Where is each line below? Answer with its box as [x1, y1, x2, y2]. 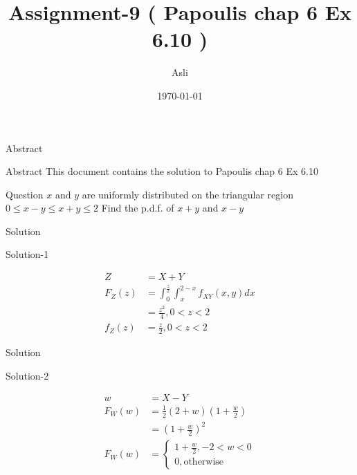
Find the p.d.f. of [101, 201, 174, 215]
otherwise [183, 457, 224, 467]
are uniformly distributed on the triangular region [82, 187, 293, 201]
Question [6, 187, 44, 201]
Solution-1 [6, 247, 49, 261]
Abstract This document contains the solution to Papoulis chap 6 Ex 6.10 [6, 164, 318, 178]
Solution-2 [6, 368, 49, 382]
